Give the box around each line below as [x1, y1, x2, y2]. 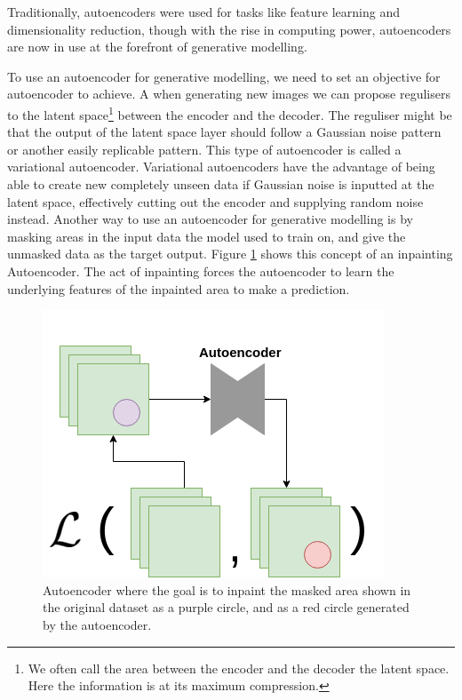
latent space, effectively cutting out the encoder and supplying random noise [7, 192, 424, 211]
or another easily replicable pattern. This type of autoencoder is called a [7, 139, 402, 158]
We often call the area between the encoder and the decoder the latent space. [28, 658, 450, 677]
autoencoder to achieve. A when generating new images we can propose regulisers [7, 84, 450, 103]
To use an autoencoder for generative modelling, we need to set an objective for [7, 67, 441, 85]
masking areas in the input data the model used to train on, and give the [7, 227, 406, 245]
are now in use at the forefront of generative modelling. [7, 37, 307, 56]
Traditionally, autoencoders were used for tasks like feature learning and [7, 3, 400, 20]
